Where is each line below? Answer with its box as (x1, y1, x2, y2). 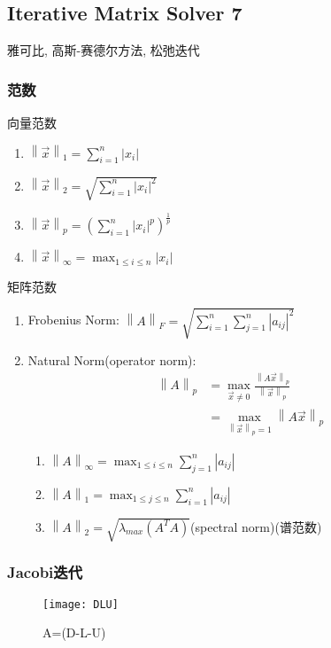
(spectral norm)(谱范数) (190, 517, 322, 535)
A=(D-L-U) (42, 623, 106, 642)
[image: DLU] (42, 597, 119, 611)
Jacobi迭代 (7, 561, 83, 583)
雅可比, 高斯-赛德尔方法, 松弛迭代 (7, 41, 200, 59)
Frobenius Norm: (27, 310, 119, 329)
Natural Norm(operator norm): (27, 350, 196, 369)
